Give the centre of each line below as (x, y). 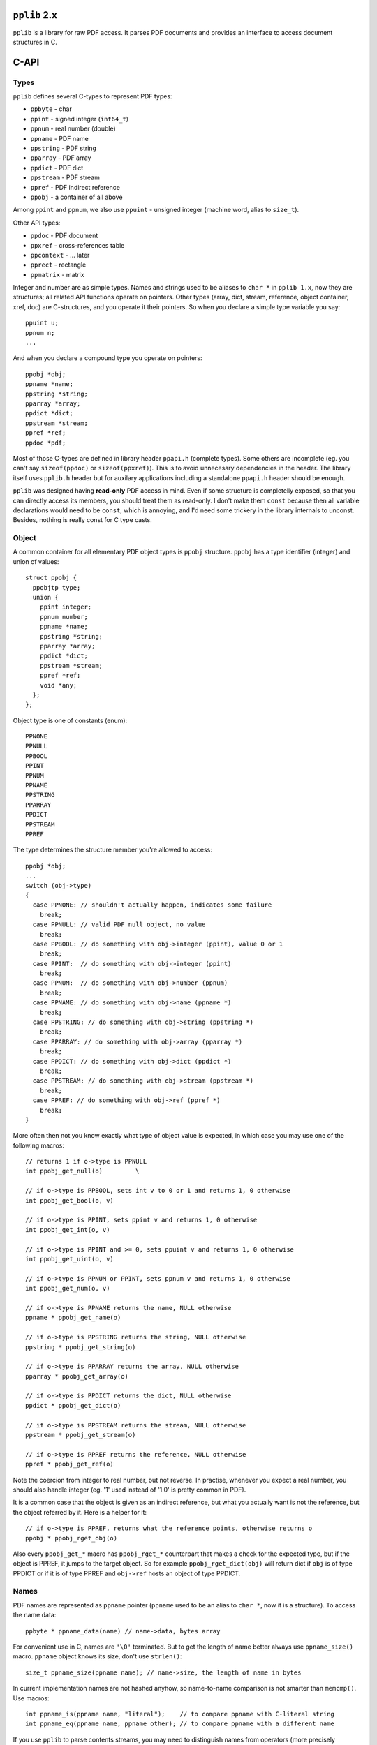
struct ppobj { (51, 578)
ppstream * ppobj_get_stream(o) (81, 1435)
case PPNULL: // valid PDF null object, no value (119, 925)
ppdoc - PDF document (64, 236)
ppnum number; (64, 617)
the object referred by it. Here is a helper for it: (80, 1512)
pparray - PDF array (61, 158)
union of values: (36, 561)
